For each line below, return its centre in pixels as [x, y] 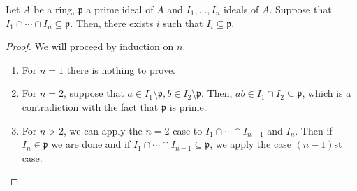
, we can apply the [103, 130]
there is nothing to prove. [121, 69]
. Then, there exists [112, 23]
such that [183, 23]
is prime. [188, 106]
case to [188, 130]
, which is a [327, 93]
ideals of [241, 9]
